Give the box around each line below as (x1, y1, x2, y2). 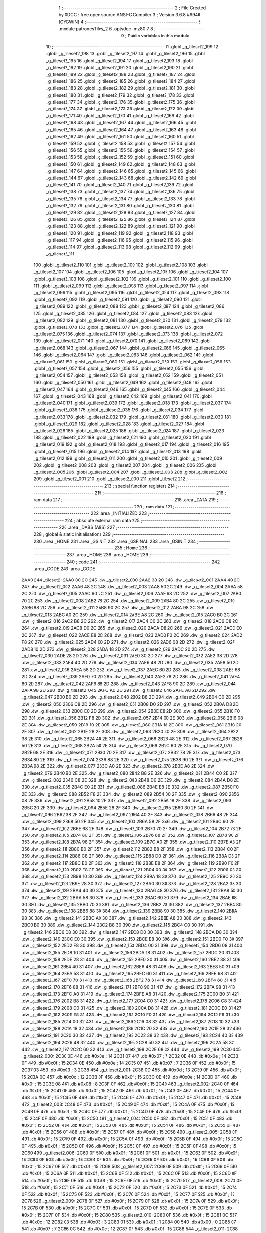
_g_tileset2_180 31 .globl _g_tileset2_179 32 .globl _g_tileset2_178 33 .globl (46, 92, 195, 98)
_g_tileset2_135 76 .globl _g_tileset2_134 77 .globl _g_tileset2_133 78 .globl (46, 195, 195, 202)
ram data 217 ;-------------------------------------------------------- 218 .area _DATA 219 (33, 497, 216, 503)
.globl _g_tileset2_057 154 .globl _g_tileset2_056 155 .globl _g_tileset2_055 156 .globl (33, 365, 204, 371)
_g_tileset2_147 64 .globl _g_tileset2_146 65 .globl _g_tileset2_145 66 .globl (46, 168, 196, 174)
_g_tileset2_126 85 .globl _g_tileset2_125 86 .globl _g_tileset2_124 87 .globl (46, 216, 196, 222)
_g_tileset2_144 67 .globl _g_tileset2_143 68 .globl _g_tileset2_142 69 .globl (46, 175, 196, 181)
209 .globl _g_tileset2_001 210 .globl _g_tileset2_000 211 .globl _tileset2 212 (33, 476, 186, 482)
